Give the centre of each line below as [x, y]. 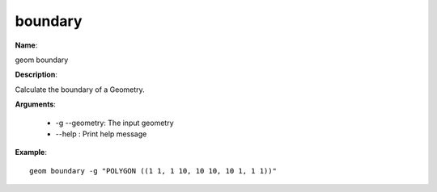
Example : [31, 152]
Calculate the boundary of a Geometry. [80, 90]
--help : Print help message [101, 134]
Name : [26, 45]
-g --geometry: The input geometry [115, 123]
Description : [36, 75]
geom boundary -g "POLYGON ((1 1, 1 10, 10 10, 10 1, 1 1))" [153, 171]
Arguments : [36, 104]
